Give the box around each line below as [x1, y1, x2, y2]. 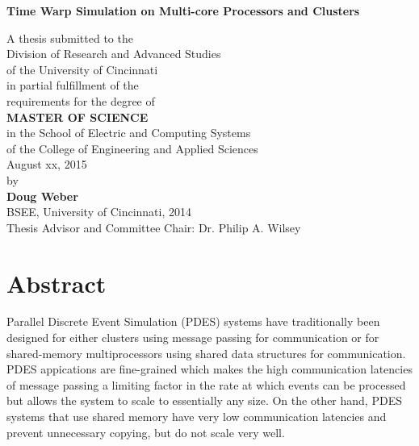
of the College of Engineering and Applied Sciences [6, 140, 258, 156]
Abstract [6, 266, 107, 299]
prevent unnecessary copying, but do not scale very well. [6, 423, 285, 440]
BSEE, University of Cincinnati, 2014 [6, 203, 192, 220]
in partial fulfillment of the [6, 77, 139, 94]
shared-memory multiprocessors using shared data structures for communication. [6, 344, 406, 361]
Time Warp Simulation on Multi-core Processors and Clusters [6, 2, 360, 19]
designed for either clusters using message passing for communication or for [6, 329, 379, 346]
